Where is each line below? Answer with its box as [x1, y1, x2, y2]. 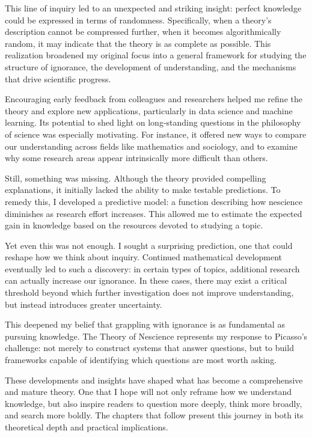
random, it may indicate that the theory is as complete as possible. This [5, 37, 271, 49]
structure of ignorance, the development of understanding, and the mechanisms [5, 60, 296, 73]
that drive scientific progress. [5, 72, 111, 85]
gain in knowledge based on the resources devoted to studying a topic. [5, 219, 263, 231]
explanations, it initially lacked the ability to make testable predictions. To [5, 183, 281, 196]
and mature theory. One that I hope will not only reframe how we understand [5, 385, 292, 398]
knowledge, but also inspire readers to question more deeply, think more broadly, [5, 397, 302, 409]
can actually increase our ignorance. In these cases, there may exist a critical [5, 274, 287, 287]
